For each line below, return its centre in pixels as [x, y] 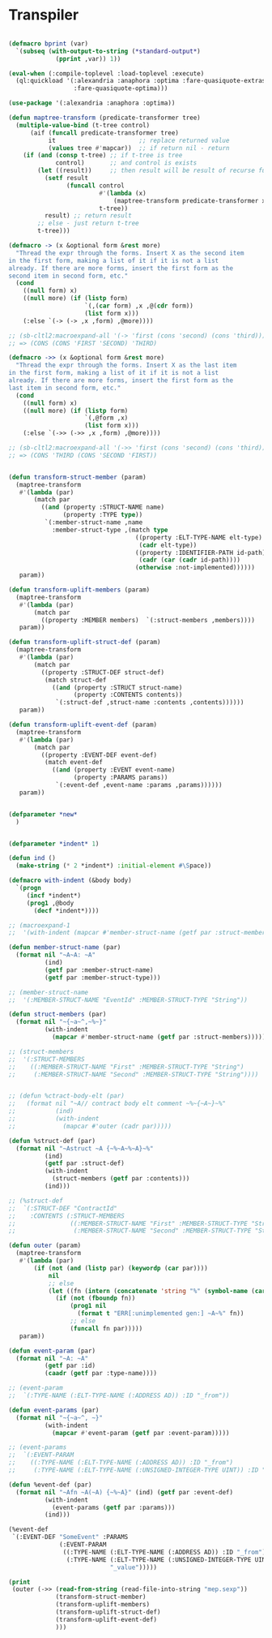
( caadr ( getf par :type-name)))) [101, 1374]
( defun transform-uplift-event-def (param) [83, 725]
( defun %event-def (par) [50, 1485]
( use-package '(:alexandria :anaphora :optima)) [92, 103]
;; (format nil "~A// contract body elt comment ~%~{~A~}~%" [117, 1104]
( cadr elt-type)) [168, 545]
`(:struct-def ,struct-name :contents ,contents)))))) [150, 703]
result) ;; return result [88, 216]
